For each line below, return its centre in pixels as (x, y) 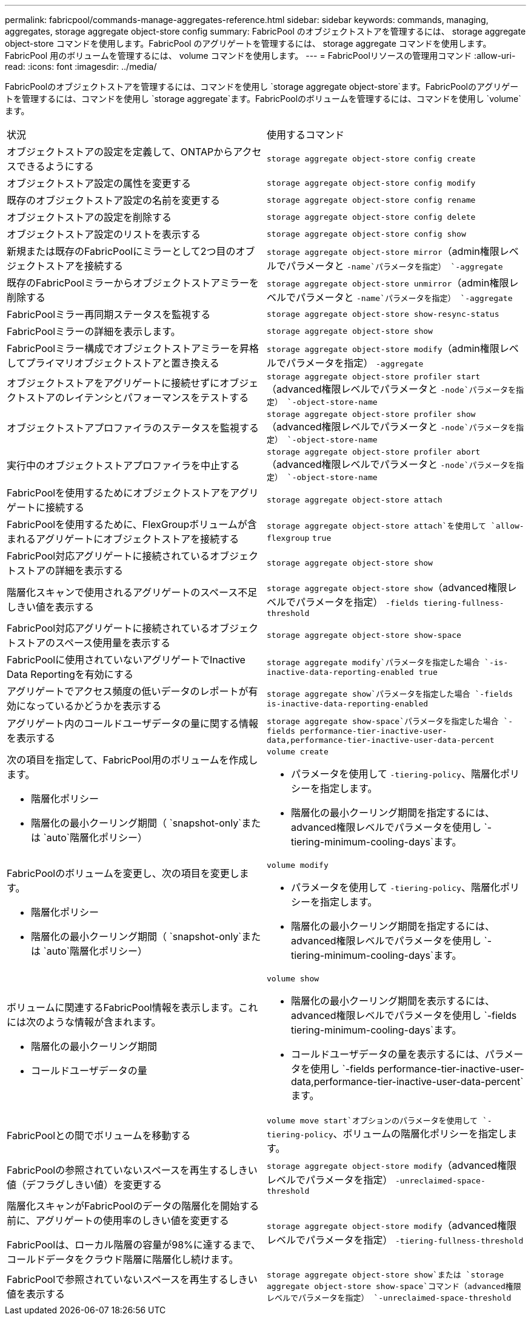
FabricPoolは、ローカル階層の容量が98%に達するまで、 (134, 1245)
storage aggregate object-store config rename (371, 200)
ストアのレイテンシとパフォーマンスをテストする (138, 398)
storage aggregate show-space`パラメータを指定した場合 (383, 721)
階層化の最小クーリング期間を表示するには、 (393, 1001)
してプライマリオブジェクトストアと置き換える (113, 363)
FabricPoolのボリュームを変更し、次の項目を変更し (123, 873)
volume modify (298, 865)
